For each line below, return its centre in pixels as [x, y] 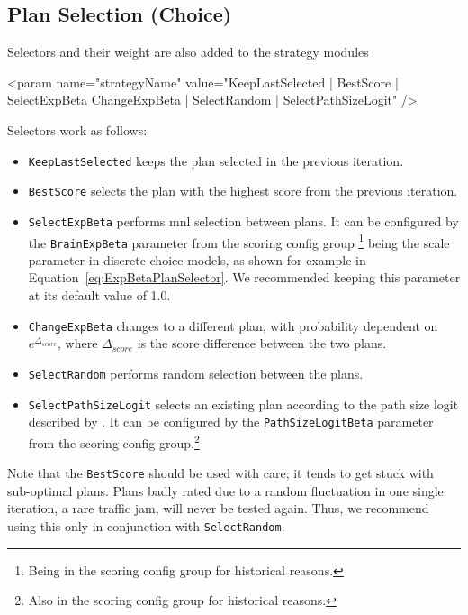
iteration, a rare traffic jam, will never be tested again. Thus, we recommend [218, 508]
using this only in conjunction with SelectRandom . [146, 525]
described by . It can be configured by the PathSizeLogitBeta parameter [231, 422]
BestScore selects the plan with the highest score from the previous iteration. [243, 191]
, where [78, 343]
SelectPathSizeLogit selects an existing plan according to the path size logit [243, 404]
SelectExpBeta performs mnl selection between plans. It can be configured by [243, 220]
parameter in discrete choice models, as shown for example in [197, 259]
